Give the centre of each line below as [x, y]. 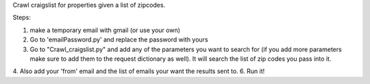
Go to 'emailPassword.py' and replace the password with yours [119, 40]
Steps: [22, 18]
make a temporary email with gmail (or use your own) [105, 30]
